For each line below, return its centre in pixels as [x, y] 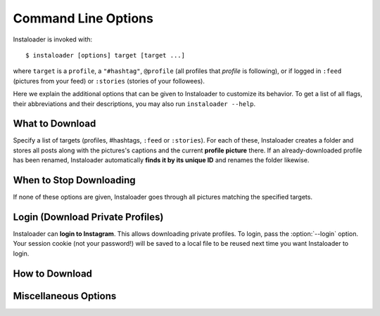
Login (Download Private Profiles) [88, 217]
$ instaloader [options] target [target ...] [106, 55]
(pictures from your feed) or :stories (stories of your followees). [109, 81]
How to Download [53, 274]
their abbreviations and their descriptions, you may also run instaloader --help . [134, 104]
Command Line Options [83, 18]
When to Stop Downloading [75, 180]
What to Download [55, 124]
